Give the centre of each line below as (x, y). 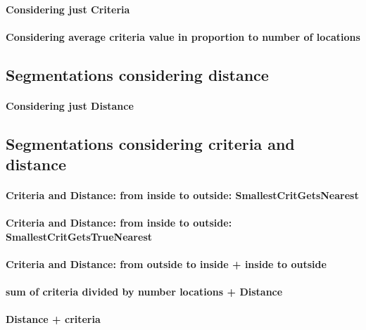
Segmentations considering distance (137, 74)
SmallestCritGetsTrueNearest (79, 236)
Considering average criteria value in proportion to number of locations (183, 36)
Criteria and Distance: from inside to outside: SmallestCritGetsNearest (182, 195)
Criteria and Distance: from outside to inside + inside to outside (166, 264)
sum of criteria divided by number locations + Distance (144, 292)
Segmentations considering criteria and (150, 143)
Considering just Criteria (68, 9)
